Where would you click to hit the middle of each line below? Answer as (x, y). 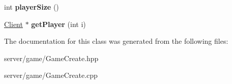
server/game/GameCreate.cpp (51, 75)
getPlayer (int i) (59, 24)
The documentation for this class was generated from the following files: (116, 41)
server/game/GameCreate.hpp (51, 58)
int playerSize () (32, 7)
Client (13, 24)
